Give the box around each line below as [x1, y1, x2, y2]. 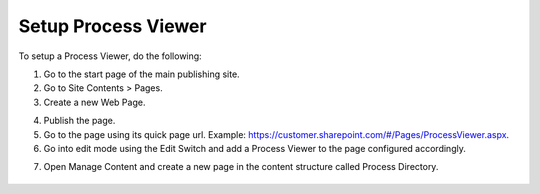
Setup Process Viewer [18, 15, 207, 37]
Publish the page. [43, 115, 116, 127]
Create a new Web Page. [43, 96, 146, 108]
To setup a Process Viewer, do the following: [18, 50, 202, 62]
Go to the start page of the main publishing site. [43, 68, 240, 80]
